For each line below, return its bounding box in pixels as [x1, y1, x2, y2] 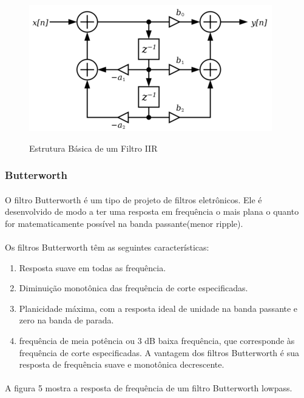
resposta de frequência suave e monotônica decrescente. [19, 358, 225, 371]
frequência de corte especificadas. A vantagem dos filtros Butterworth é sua [19, 346, 299, 359]
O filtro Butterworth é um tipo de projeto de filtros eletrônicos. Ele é [5, 193, 262, 206]
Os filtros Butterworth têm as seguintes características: [5, 241, 209, 253]
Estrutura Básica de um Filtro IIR [29, 141, 158, 154]
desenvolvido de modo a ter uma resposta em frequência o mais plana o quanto [5, 205, 299, 218]
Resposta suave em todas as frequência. [19, 261, 166, 274]
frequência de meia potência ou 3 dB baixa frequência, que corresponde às [19, 334, 295, 346]
